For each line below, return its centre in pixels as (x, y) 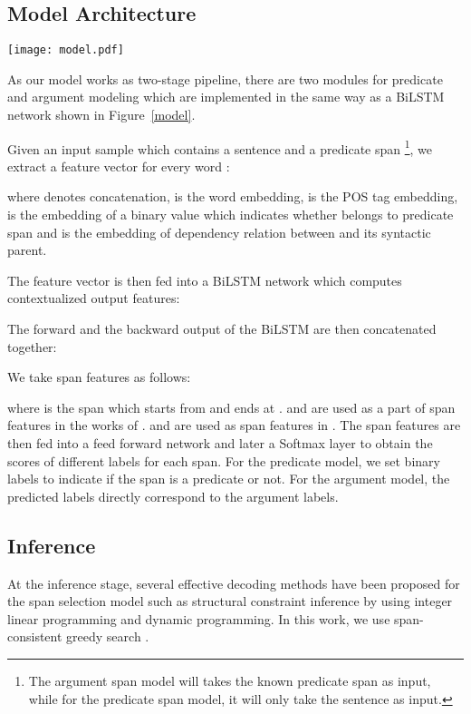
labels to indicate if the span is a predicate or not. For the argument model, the (229, 479)
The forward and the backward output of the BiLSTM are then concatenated (222, 329)
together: (32, 346)
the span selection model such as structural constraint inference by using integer (230, 601)
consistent (35, 636)
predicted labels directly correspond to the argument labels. (173, 496)
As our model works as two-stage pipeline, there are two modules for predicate (225, 78)
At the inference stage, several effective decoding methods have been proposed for (234, 583)
